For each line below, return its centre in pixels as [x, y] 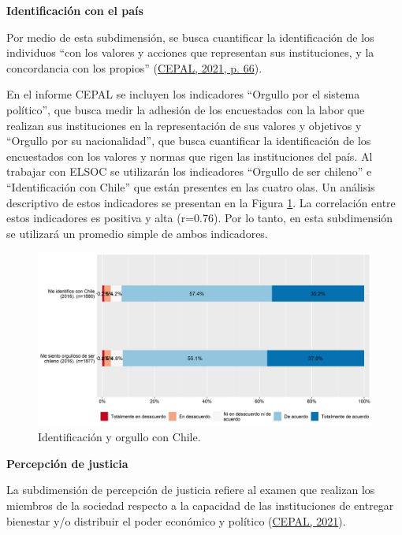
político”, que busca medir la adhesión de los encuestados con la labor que [186, 109]
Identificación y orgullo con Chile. [119, 437]
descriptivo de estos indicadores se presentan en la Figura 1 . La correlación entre [201, 202]
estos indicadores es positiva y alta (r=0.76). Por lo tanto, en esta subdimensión [200, 218]
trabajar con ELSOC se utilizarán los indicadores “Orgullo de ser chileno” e [189, 171]
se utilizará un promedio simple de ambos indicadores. [137, 233]
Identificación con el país [75, 10]
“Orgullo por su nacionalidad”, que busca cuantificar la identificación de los [189, 141]
